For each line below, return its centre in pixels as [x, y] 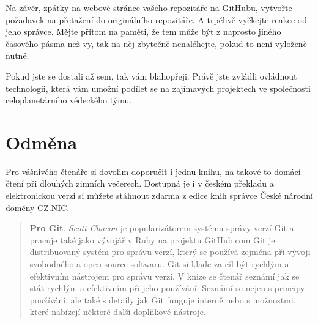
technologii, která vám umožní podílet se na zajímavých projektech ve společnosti [158, 88]
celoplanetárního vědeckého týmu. [69, 100]
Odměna [42, 142]
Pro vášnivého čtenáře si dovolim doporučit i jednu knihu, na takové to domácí [153, 171]
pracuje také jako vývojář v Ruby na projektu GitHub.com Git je [152, 239]
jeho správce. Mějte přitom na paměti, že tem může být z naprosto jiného [143, 32]
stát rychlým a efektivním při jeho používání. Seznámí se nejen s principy [167, 288]
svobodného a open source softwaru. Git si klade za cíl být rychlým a [159, 264]
